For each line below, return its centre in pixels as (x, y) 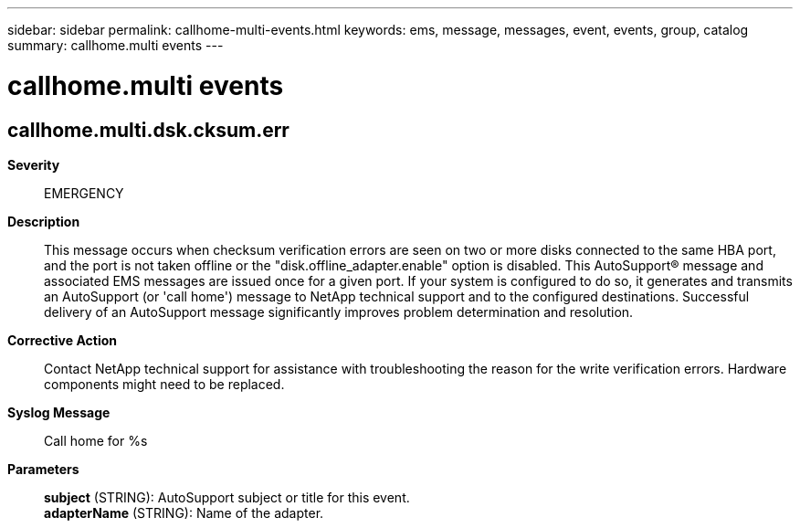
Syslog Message (59, 412)
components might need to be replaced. (164, 384)
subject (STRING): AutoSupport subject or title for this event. (227, 497)
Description (44, 221)
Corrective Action (62, 340)
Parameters (43, 469)
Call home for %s (96, 440)
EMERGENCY (84, 193)
